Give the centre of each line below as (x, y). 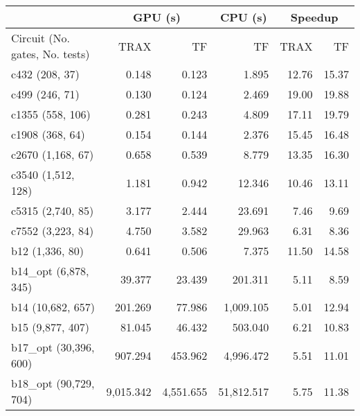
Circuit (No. (40, 38)
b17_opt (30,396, (53, 347)
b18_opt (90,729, (53, 383)
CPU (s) (243, 17)
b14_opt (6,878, (50, 271)
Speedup (314, 17)
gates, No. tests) (51, 54)
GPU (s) (156, 17)
